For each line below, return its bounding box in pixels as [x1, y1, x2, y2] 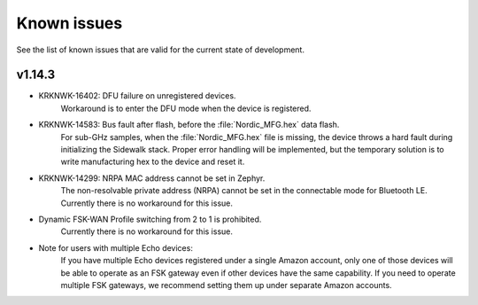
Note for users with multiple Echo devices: [38, 242, 194, 253]
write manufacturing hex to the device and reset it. [60, 156, 245, 168]
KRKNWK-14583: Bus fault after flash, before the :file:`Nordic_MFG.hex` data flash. [38, 120, 340, 130]
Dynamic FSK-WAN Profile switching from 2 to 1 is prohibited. [38, 214, 262, 224]
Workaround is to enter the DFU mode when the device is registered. [60, 103, 312, 113]
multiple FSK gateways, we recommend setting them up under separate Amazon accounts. [60, 279, 393, 290]
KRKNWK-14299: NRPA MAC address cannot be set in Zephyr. [38, 173, 266, 184]
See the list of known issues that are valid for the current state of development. [16, 44, 305, 55]
